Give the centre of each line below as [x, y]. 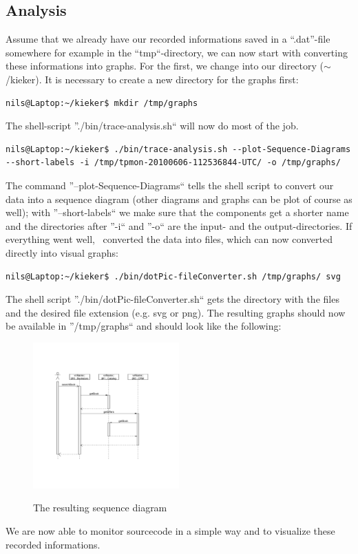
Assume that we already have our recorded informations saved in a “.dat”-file [168, 39]
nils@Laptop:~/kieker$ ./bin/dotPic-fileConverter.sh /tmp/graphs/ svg [173, 276]
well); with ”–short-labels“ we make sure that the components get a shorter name [177, 212]
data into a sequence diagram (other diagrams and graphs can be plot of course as [179, 199]
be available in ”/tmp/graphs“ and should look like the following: [144, 326]
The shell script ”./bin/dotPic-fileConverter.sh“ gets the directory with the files [172, 299]
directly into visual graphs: [62, 252]
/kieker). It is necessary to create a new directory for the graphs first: [152, 79]
